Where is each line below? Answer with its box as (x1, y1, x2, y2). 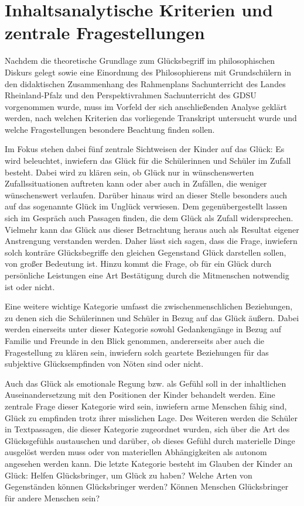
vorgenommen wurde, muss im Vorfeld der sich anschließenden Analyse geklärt (5, 100, 287, 112)
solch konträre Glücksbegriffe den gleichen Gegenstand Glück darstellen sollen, (5, 246, 286, 258)
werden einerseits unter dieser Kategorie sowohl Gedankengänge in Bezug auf (5, 323, 282, 335)
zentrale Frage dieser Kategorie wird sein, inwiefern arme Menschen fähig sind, (5, 400, 287, 412)
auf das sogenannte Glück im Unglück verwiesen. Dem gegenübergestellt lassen (5, 200, 288, 212)
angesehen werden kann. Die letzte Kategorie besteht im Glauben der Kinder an (5, 457, 293, 469)
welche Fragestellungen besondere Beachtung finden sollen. (5, 123, 215, 135)
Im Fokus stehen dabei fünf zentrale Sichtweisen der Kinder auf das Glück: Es (5, 143, 285, 155)
